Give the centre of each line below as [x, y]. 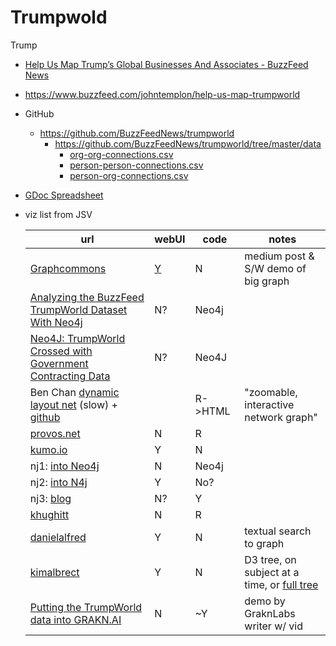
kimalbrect [54, 572]
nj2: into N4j [58, 482]
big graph [267, 281]
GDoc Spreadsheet [64, 195]
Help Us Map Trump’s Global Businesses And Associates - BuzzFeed [166, 64]
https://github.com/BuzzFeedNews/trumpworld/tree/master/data [188, 143]
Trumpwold [59, 17]
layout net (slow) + [73, 404]
